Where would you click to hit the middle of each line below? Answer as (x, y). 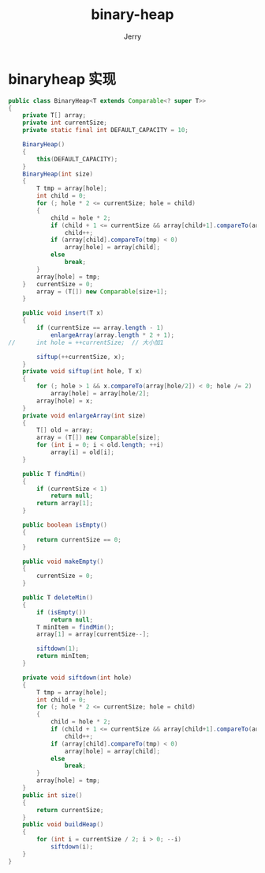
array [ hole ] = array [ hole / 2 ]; (100, 394)
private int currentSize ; (65, 123)
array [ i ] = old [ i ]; (82, 452)
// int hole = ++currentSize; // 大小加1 (86, 342)
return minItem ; (63, 656)
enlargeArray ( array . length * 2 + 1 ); (112, 335)
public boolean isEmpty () (65, 525)
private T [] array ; (54, 115)
